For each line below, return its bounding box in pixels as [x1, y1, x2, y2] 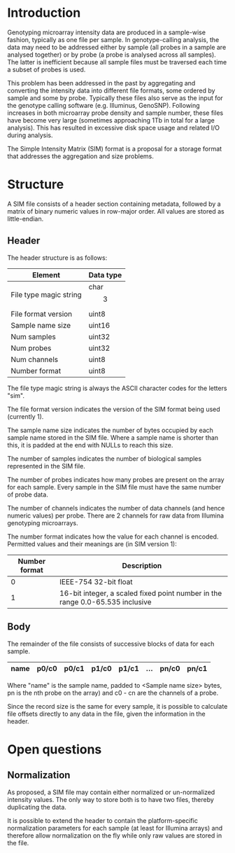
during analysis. [7, 131, 53, 139]
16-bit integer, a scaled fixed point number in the [59, 588, 222, 598]
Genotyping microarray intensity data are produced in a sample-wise [7, 28, 206, 36]
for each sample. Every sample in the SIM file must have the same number [7, 483, 222, 491]
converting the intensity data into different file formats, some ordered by [7, 86, 215, 95]
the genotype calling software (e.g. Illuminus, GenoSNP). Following [7, 101, 201, 109]
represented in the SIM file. [7, 462, 85, 470]
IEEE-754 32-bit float [59, 576, 133, 586]
